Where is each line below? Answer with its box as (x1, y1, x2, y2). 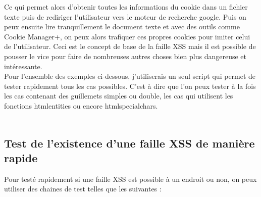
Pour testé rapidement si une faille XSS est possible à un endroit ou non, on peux (4, 173, 257, 184)
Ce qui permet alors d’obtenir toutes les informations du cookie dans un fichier (4, 2, 248, 12)
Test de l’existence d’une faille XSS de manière (4, 135, 255, 151)
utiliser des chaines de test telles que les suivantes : (4, 183, 162, 194)
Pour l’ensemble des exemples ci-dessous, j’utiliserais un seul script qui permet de (4, 71, 256, 81)
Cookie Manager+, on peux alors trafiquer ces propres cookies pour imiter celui (4, 31, 250, 41)
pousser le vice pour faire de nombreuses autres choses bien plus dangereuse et (4, 51, 246, 61)
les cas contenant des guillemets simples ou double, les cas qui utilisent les (4, 90, 233, 101)
